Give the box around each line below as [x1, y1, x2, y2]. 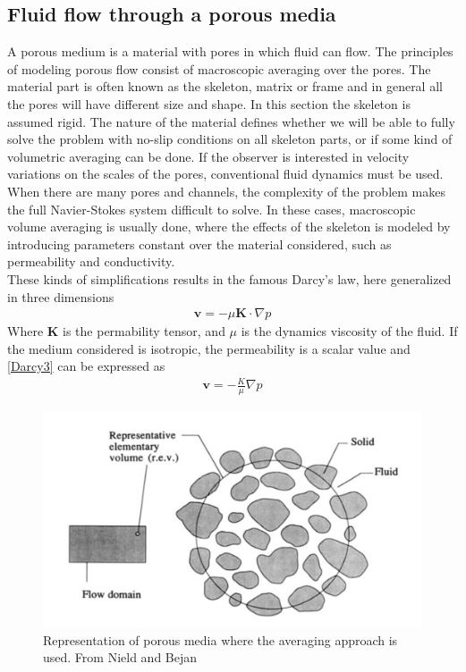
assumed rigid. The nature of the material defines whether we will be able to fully [7, 112, 455, 130]
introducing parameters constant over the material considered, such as [7, 234, 392, 253]
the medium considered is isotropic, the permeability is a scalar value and [7, 339, 411, 357]
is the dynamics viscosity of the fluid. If [241, 322, 458, 340]
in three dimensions [7, 287, 114, 306]
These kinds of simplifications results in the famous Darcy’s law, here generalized [7, 269, 452, 288]
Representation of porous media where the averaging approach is [43, 630, 398, 649]
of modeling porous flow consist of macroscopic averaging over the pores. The [7, 59, 431, 78]
